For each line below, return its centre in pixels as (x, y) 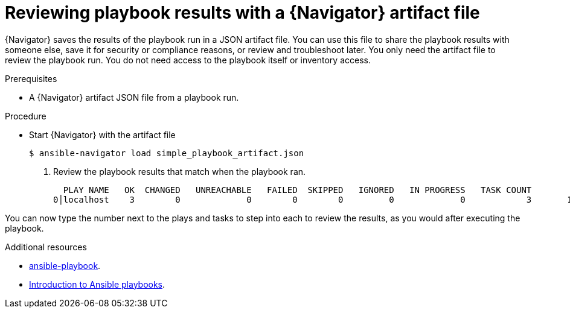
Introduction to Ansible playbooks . (97, 284)
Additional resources (46, 247)
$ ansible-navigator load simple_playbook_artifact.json (167, 153)
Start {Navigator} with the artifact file (102, 134)
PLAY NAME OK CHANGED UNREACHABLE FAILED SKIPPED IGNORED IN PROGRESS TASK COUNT (297, 190)
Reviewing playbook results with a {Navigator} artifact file (242, 13)
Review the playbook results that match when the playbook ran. (180, 171)
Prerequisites (31, 78)
